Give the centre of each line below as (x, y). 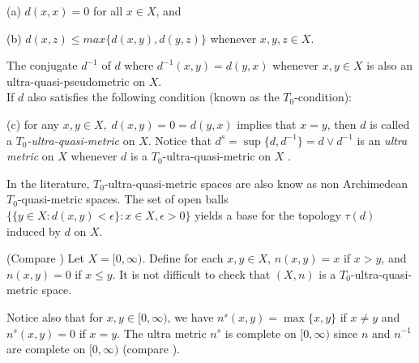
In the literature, (48, 183)
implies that (267, 124)
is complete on (261, 333)
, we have (190, 316)
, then (342, 124)
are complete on (46, 349)
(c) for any (33, 124)
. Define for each (183, 258)
